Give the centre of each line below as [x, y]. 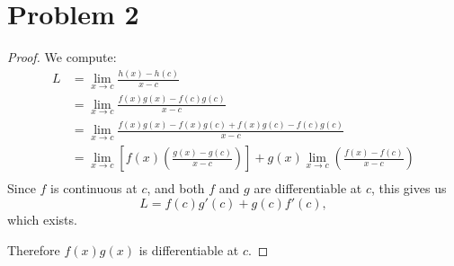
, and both [176, 188]
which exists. [42, 220]
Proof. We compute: [62, 57]
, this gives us [409, 188]
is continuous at [94, 188]
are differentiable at [308, 188]
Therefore [34, 249]
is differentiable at [189, 249]
